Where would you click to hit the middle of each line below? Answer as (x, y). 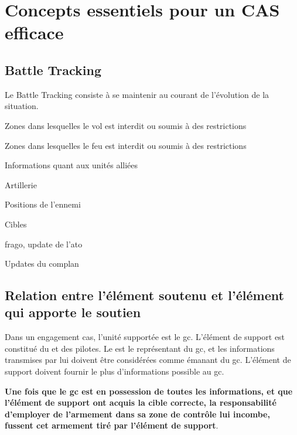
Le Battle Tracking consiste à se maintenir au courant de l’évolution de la (137, 94)
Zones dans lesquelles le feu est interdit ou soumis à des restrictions (126, 145)
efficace (34, 33)
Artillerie (21, 184)
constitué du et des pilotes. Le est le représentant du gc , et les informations (140, 348)
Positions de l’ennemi (43, 204)
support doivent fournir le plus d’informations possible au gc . (115, 371)
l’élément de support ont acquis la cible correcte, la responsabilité (141, 402)
